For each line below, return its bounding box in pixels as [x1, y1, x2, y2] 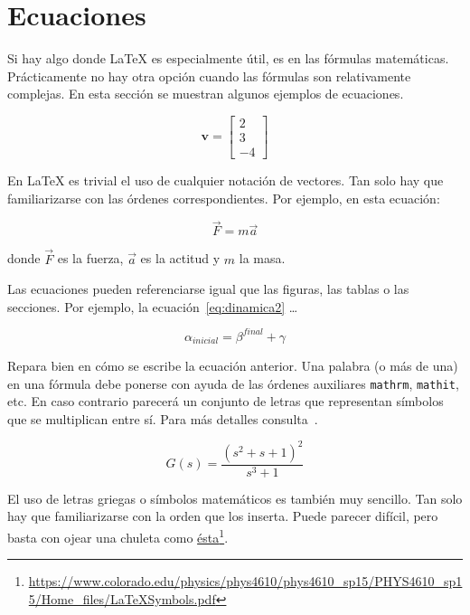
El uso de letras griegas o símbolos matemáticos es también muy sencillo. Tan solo [7, 488, 463, 507]
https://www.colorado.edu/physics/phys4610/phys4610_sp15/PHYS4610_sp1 [28, 572, 463, 591]
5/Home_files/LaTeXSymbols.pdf [28, 589, 216, 608]
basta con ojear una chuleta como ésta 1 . [7, 525, 229, 546]
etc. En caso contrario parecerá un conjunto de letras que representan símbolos [7, 392, 444, 411]
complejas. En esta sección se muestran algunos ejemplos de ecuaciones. [7, 84, 404, 103]
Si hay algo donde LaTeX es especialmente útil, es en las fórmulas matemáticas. [7, 49, 449, 68]
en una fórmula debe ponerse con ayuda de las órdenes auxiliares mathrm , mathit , [7, 374, 459, 393]
